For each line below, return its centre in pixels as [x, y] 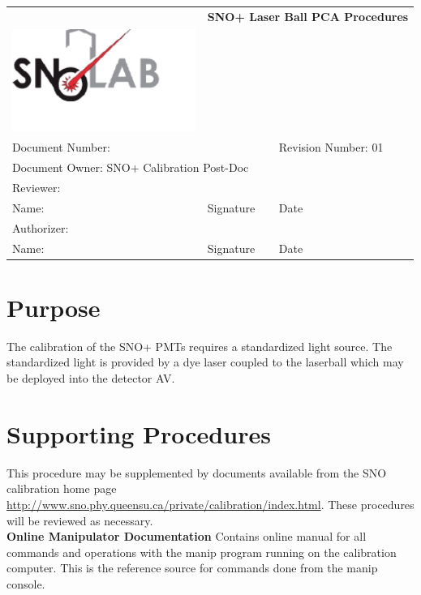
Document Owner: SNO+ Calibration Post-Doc [131, 167]
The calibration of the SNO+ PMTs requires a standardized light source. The [200, 346]
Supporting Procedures [139, 433]
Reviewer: [37, 188]
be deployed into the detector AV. [91, 378]
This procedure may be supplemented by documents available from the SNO [197, 472]
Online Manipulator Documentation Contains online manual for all [187, 536]
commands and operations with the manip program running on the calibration [202, 552]
